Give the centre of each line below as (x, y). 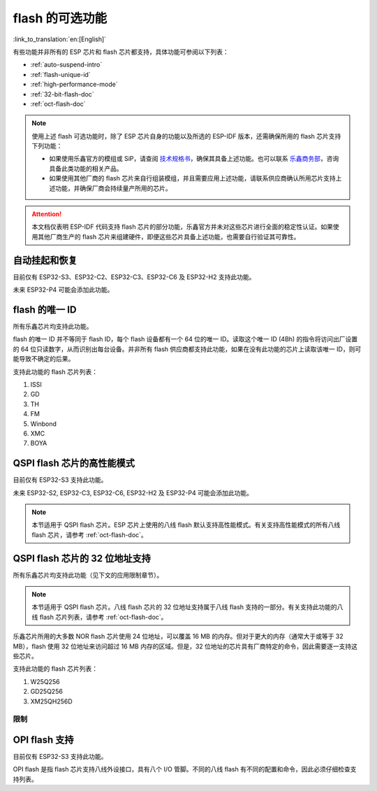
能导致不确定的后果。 (44, 359)
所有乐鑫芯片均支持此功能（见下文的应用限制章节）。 (88, 575)
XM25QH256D (51, 701)
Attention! (47, 214)
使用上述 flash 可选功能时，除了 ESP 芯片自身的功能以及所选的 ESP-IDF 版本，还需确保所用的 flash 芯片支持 (186, 136)
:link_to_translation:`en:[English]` (60, 39)
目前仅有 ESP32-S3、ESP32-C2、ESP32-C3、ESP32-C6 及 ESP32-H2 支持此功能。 (134, 277)
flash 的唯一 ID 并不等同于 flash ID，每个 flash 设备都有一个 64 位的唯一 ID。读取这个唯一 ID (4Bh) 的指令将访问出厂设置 (185, 339)
